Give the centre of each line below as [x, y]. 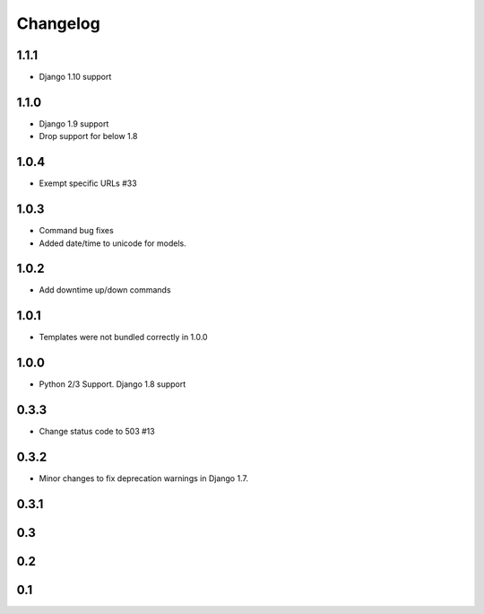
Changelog [58, 23]
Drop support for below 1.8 [88, 136]
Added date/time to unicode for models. [113, 243]
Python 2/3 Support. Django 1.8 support [112, 384]
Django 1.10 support [75, 77]
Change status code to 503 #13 [97, 432]
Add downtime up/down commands [105, 290]
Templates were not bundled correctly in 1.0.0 [123, 338]
